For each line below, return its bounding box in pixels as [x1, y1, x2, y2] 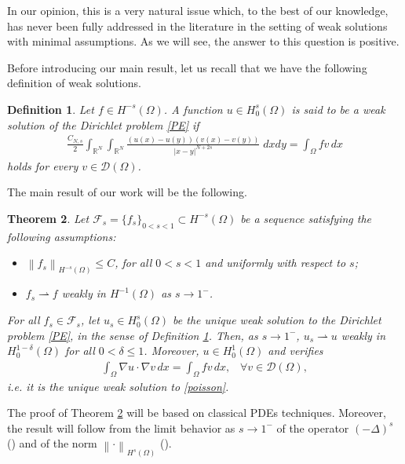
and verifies [268, 342, 323, 359]
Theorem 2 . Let [7, 210, 89, 226]
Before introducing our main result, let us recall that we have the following [7, 59, 367, 75]
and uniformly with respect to [205, 254, 346, 271]
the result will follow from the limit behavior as [7, 419, 235, 436]
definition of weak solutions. [7, 75, 141, 91]
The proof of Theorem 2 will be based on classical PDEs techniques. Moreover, [7, 404, 386, 421]
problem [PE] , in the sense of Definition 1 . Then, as [7, 327, 258, 343]
